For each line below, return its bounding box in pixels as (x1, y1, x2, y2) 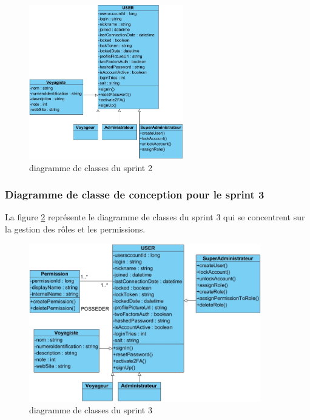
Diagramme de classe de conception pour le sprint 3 (5, 187, 265, 202)
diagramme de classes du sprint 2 (29, 161, 152, 174)
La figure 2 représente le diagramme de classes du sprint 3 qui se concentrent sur (5, 211, 305, 223)
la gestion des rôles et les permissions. (5, 223, 146, 235)
